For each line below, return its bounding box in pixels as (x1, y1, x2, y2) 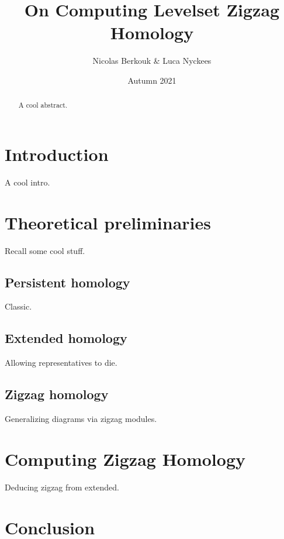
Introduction (5, 142, 109, 166)
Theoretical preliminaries (5, 210, 211, 234)
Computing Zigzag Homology (5, 447, 245, 471)
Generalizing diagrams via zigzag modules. (5, 413, 157, 424)
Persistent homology (5, 273, 130, 291)
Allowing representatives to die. (5, 356, 117, 369)
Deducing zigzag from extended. (5, 480, 119, 493)
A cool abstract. (18, 100, 68, 110)
